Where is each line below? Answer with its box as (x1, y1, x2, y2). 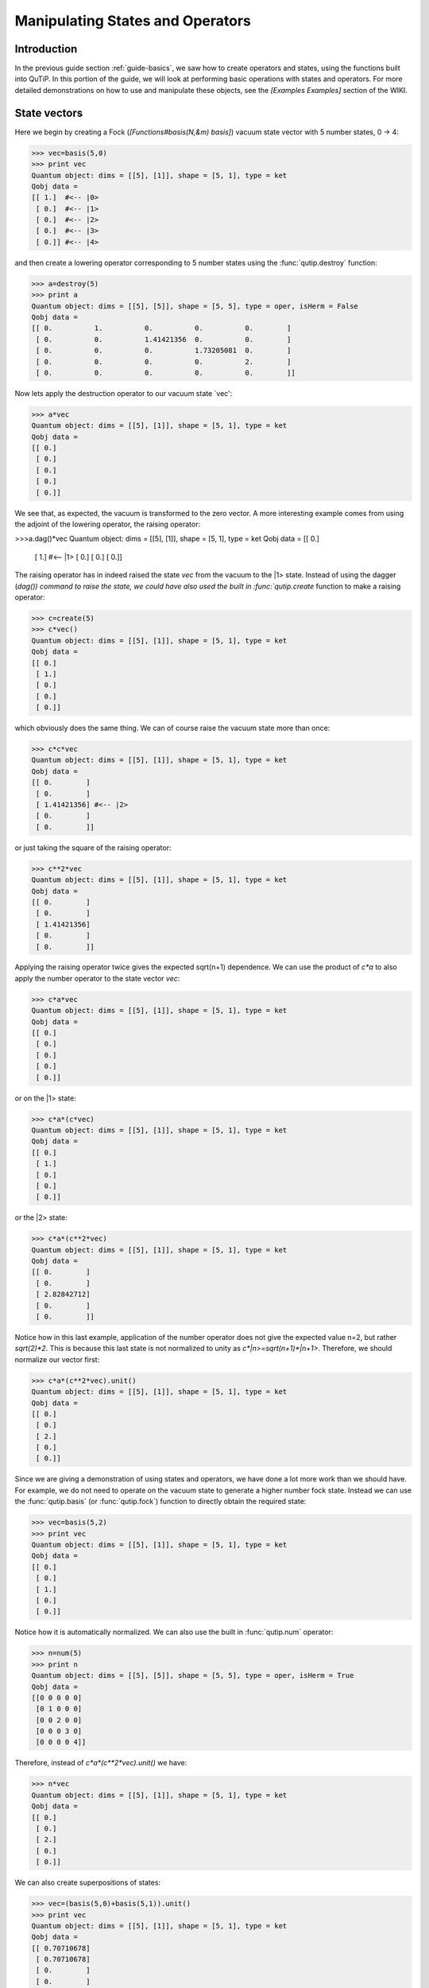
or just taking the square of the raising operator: (14, 843, 172, 852)
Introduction (14, 42, 78, 56)
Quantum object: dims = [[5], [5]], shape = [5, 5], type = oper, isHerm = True (31, 1671, 354, 1680)
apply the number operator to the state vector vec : (14, 973, 180, 983)
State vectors (14, 106, 83, 119)
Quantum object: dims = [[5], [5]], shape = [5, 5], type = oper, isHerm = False (31, 301, 359, 310)
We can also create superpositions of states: (14, 1877, 161, 1888)
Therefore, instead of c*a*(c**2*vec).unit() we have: (14, 1758, 187, 1768)
